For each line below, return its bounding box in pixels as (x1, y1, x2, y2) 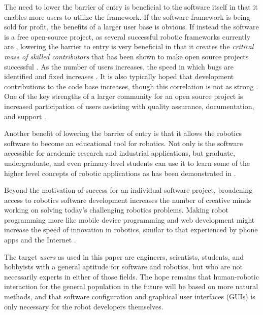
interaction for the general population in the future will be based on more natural (4, 281, 258, 292)
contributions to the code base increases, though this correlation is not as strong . (4, 81, 258, 91)
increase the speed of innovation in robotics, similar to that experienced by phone (4, 224, 258, 235)
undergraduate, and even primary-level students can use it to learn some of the (4, 157, 250, 168)
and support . (4, 111, 46, 121)
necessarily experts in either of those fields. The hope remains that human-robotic (4, 271, 259, 282)
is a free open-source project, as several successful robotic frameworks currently (4, 31, 251, 42)
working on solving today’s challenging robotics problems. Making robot (4, 204, 228, 215)
